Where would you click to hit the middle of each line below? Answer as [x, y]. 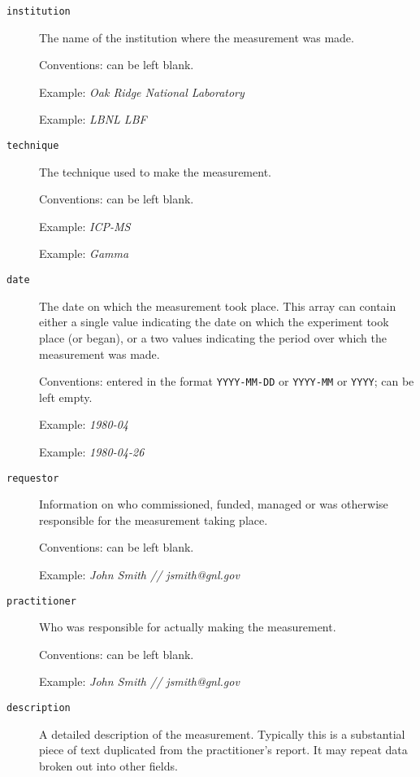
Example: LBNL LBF [93, 119]
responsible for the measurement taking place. [154, 519]
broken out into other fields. [108, 765]
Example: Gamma [84, 253]
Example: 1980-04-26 [92, 451]
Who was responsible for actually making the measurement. [188, 627]
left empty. [66, 397]
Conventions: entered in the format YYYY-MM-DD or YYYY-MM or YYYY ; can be [227, 381]
